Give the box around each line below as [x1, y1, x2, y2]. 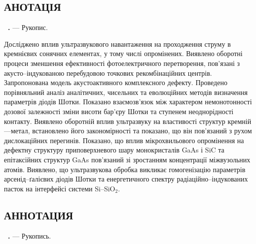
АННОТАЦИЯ [4, 207, 73, 222]
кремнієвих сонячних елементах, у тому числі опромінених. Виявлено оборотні [4, 48, 243, 59]
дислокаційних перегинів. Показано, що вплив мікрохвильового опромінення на [4, 135, 244, 145]
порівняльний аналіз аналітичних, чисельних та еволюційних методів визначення [4, 87, 248, 97]
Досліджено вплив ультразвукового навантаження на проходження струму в [4, 38, 231, 49]
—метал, [4, 125, 30, 136]
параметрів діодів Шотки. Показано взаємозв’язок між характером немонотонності [4, 96, 252, 107]
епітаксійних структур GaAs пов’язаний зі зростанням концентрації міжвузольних [4, 154, 251, 164]
